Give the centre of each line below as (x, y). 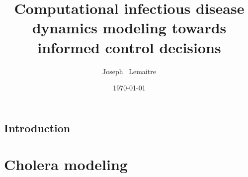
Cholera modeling (66, 164)
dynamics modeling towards (129, 28)
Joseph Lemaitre (129, 71)
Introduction (37, 128)
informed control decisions (129, 47)
